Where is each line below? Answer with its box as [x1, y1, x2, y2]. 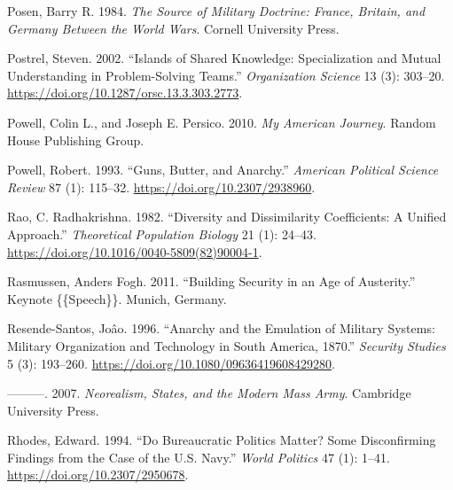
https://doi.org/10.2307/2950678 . [7, 465, 189, 484]
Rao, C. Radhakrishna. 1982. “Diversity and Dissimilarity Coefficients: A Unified [7, 207, 447, 226]
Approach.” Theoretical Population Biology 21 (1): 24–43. [7, 224, 316, 243]
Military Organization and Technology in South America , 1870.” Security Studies [7, 336, 446, 354]
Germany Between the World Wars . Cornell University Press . [7, 19, 340, 37]
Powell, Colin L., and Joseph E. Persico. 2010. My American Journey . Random [7, 113, 436, 131]
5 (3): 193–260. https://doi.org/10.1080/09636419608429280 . [7, 354, 336, 372]
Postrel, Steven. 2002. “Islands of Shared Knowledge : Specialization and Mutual [7, 49, 441, 67]
